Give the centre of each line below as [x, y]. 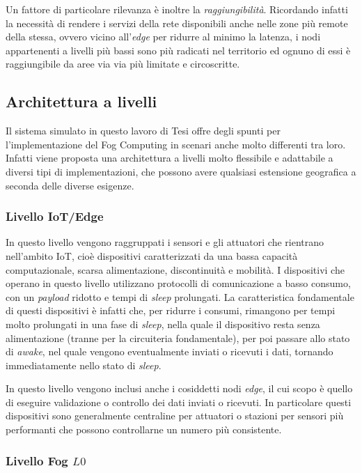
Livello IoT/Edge [55, 216]
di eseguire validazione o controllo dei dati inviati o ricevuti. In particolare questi [179, 402]
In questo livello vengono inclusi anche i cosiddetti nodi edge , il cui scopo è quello [179, 388]
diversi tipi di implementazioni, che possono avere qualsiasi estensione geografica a [181, 171]
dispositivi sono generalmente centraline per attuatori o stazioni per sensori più [175, 416]
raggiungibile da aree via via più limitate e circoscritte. [123, 64]
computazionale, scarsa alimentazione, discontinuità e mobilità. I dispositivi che [175, 269]
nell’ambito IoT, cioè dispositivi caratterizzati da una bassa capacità [152, 255]
